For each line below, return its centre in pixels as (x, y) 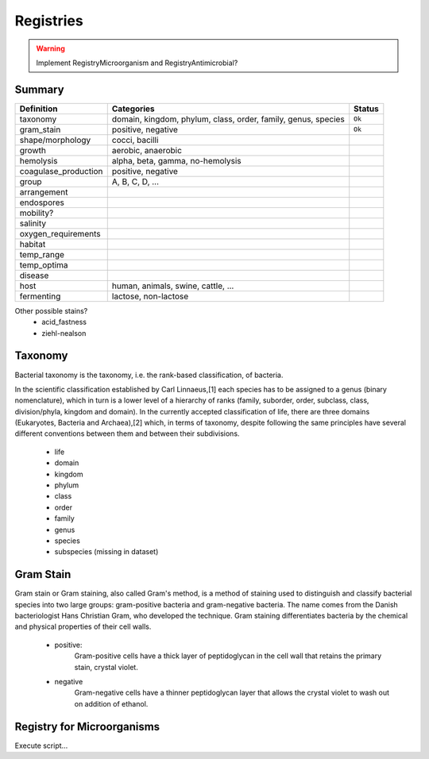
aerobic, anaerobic (147, 150)
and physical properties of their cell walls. (83, 626)
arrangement (44, 192)
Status (366, 109)
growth (33, 150)
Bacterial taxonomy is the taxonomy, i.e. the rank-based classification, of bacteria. (149, 375)
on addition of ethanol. (111, 703)
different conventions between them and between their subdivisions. (127, 433)
